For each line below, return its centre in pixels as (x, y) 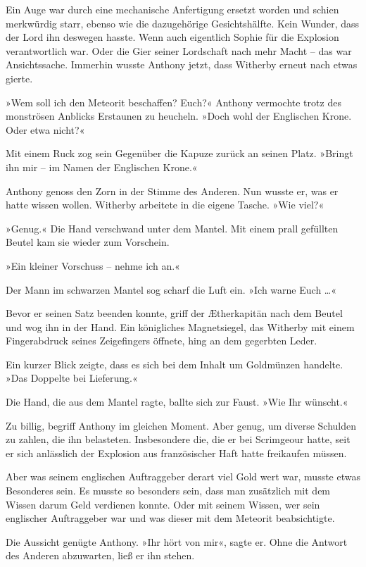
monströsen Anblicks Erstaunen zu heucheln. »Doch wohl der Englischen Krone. (179, 116)
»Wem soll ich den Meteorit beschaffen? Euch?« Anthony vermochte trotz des (173, 102)
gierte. (19, 78)
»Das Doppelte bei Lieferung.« (72, 378)
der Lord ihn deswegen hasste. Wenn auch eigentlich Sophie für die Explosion (172, 37)
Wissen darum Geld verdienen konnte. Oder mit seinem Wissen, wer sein (163, 504)
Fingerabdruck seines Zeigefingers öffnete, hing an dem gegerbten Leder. (162, 341)
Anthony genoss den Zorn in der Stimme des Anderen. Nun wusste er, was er (172, 191)
